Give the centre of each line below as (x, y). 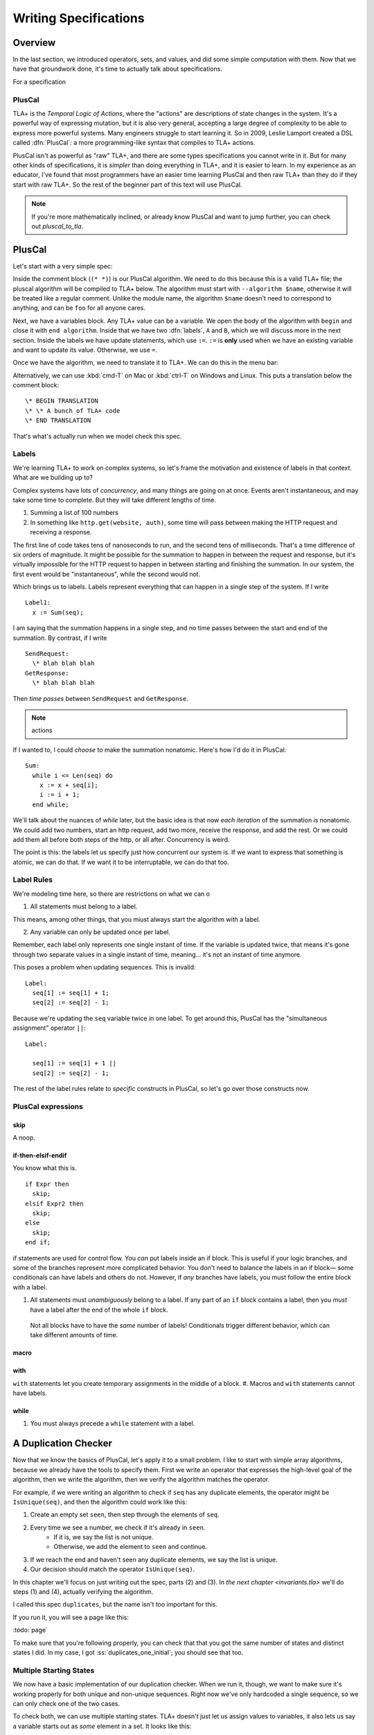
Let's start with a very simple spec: (63, 266)
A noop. (24, 1137)
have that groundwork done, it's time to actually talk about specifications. (118, 69)
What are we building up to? (53, 477)
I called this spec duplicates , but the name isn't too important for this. (115, 1605)
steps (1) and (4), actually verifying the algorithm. (83, 1592)
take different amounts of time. (74, 1335)
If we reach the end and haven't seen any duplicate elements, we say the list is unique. (154, 1559)
